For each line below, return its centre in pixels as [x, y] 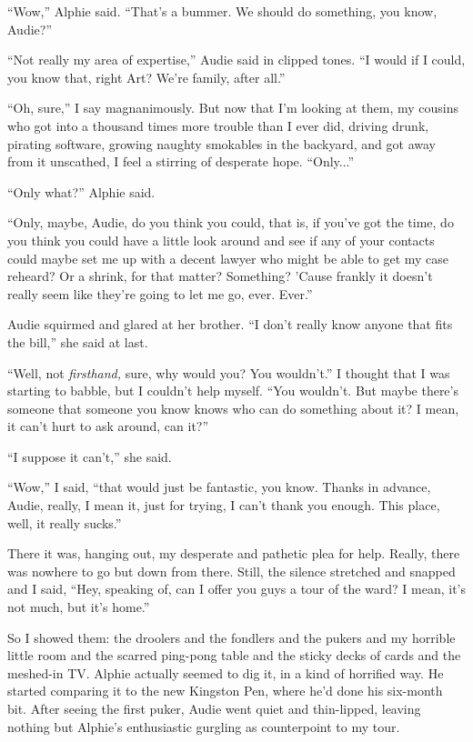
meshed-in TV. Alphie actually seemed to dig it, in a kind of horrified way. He [226, 672]
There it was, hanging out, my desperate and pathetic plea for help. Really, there [234, 553]
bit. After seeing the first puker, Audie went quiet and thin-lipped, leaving [214, 708]
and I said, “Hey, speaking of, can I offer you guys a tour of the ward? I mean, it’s [237, 589]
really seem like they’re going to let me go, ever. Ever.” [160, 293]
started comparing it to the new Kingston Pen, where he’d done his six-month [225, 691]
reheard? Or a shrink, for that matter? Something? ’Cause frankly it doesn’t [220, 276]
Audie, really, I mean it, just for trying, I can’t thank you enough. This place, [224, 505]
